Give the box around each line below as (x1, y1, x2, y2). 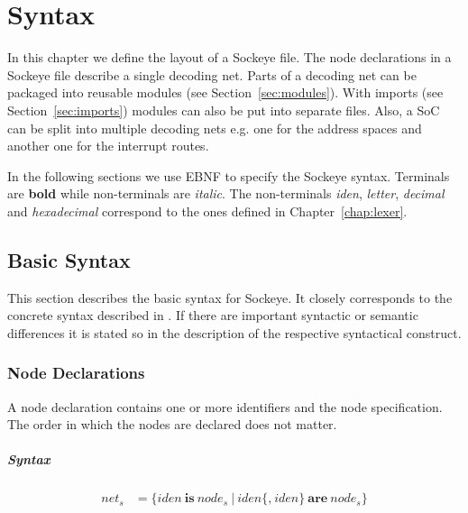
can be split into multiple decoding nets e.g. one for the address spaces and (7, 118, 422, 137)
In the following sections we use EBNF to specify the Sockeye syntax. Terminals (7, 166, 450, 185)
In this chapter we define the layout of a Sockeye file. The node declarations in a (7, 48, 452, 67)
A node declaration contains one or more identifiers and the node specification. (7, 397, 443, 416)
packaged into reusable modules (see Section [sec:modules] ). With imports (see (7, 83, 444, 102)
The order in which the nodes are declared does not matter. (7, 415, 337, 434)
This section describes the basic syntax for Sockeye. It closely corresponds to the (7, 288, 453, 307)
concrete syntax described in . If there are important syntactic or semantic (7, 306, 418, 325)
